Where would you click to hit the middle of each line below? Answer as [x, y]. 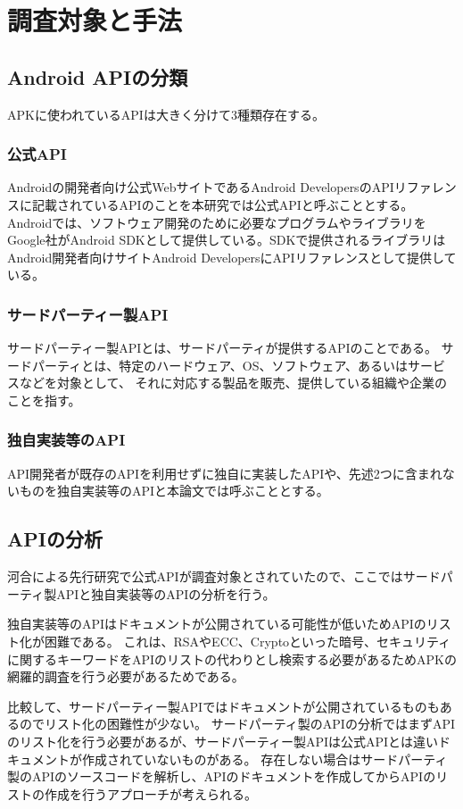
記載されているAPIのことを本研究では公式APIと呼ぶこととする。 [223, 204]
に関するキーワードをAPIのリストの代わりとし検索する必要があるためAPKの [232, 659]
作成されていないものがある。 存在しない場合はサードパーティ [265, 759]
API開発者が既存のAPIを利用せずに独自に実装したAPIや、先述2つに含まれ [225, 473]
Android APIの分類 [98, 76]
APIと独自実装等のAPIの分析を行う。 [166, 593]
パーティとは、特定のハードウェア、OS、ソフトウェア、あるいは [220, 365]
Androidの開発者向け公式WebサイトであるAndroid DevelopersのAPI [201, 187]
